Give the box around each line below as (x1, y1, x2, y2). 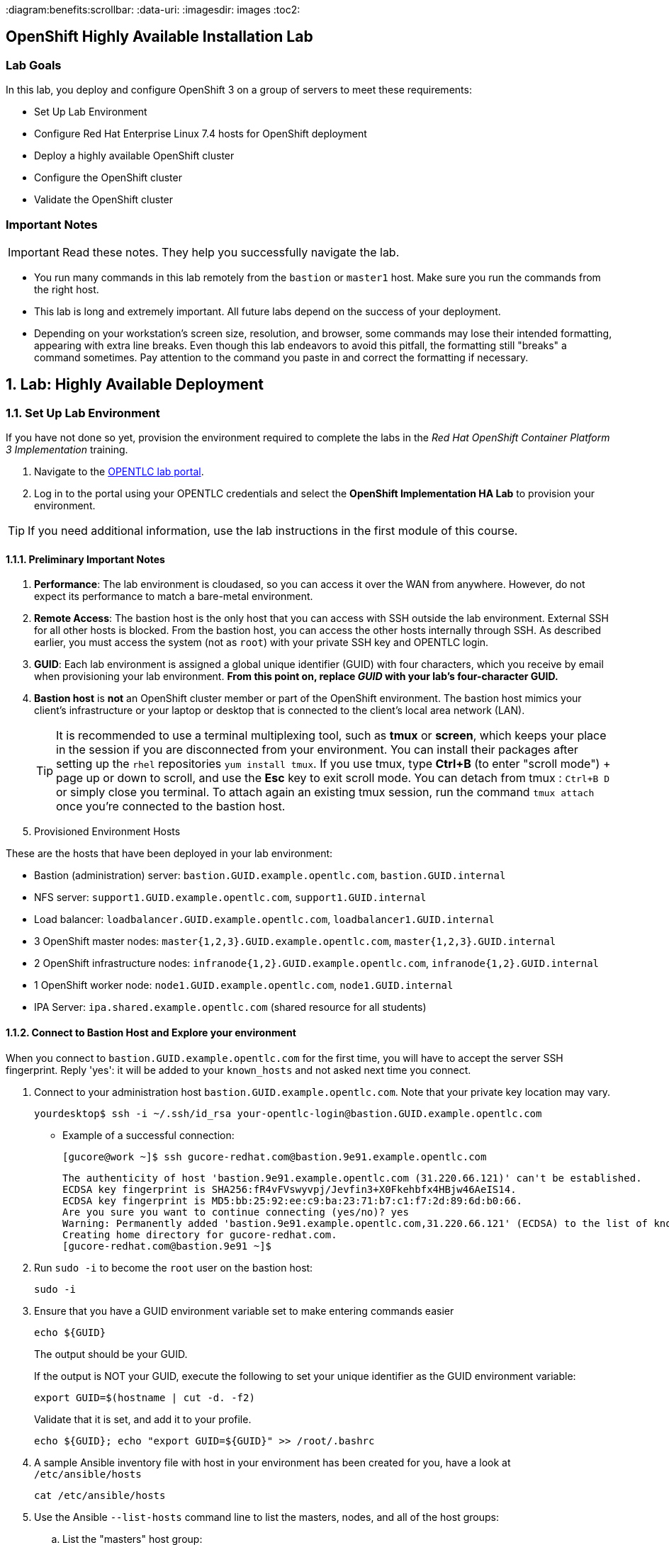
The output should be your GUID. (34, 1347, 188, 1360)
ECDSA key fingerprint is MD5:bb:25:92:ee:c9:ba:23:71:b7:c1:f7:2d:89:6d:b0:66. (62, 1194, 523, 1206)
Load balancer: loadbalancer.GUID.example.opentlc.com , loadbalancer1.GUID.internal (34, 913, 495, 926)
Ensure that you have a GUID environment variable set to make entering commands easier (34, 1304, 454, 1317)
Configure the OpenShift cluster (34, 171, 182, 184)
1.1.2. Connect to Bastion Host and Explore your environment (6, 1026, 296, 1039)
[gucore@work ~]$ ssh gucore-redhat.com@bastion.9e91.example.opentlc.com (62, 1150, 487, 1162)
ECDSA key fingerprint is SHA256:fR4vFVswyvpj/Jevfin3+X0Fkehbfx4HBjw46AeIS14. (62, 1183, 517, 1195)
